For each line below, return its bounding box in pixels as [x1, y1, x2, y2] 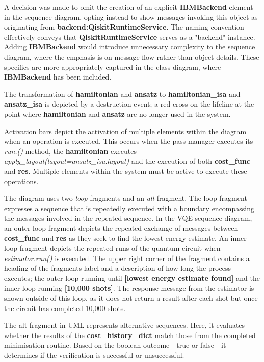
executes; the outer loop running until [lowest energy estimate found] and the [4, 272, 260, 283]
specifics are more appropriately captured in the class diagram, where [4, 61, 221, 72]
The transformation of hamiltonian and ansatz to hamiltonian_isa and [4, 88, 241, 99]
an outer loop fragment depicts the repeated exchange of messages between [4, 222, 239, 233]
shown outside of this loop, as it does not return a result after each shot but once [4, 293, 258, 303]
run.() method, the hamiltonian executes [4, 145, 137, 156]
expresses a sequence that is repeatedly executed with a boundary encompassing [4, 202, 255, 213]
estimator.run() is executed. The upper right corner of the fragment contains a [4, 252, 250, 263]
